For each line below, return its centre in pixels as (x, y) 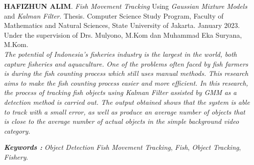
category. (17, 130)
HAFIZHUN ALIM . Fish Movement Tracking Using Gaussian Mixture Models (126, 6)
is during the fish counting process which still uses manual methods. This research (126, 73)
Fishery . (16, 156)
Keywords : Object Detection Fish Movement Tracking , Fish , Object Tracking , (123, 147)
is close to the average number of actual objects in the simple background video (122, 121)
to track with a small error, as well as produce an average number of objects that (125, 111)
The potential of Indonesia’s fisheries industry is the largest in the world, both (120, 54)
